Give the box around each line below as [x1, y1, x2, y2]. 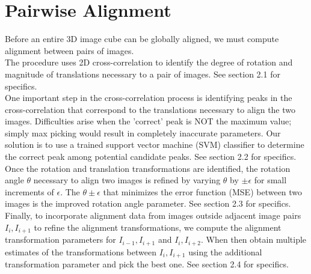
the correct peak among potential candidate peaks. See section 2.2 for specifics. [5, 150, 297, 163]
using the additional [188, 245, 262, 258]
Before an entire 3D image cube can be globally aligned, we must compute [5, 32, 279, 45]
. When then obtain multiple [201, 233, 307, 246]
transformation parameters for [5, 233, 116, 246]
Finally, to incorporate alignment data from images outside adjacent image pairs [5, 209, 301, 222]
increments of [5, 185, 54, 198]
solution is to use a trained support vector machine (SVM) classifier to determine [5, 138, 304, 151]
